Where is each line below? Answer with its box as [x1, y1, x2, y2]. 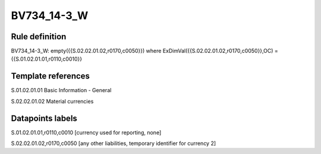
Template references [11, 71, 90, 81]
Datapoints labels [11, 113, 77, 123]
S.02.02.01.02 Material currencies [11, 98, 94, 105]
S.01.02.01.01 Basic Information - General [11, 87, 112, 94]
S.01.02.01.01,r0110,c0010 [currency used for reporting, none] [11, 128, 162, 136]
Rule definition [11, 32, 67, 42]
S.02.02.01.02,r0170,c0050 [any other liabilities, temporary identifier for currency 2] [11, 140, 216, 147]
